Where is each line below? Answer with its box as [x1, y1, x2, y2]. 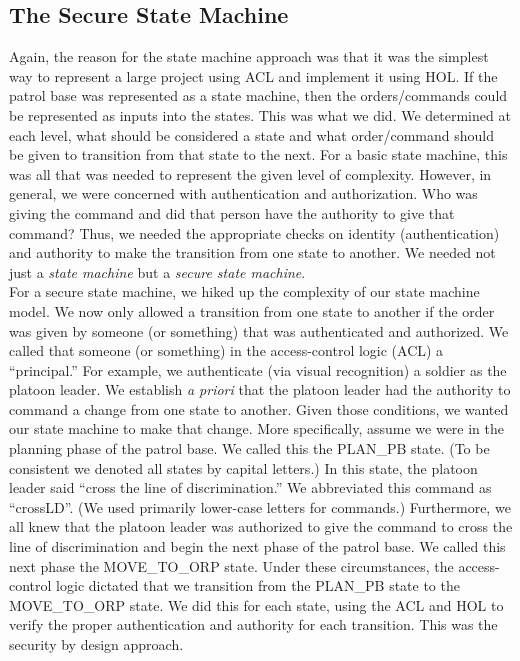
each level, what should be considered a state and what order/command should [9, 124, 494, 145]
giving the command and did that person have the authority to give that [9, 202, 455, 223]
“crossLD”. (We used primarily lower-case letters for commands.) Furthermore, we [9, 496, 511, 517]
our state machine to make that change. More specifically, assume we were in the [9, 418, 505, 439]
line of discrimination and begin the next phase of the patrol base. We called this [9, 536, 506, 557]
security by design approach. [9, 634, 184, 655]
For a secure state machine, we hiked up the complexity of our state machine [9, 281, 480, 302]
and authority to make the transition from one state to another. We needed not [9, 242, 496, 263]
